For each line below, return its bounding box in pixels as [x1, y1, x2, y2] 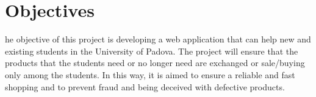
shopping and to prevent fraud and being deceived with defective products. [5, 80, 285, 93]
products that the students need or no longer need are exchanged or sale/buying [5, 56, 305, 69]
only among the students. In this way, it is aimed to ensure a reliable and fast [5, 68, 295, 81]
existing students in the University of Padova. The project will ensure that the [5, 44, 298, 57]
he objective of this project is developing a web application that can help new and [5, 33, 311, 45]
